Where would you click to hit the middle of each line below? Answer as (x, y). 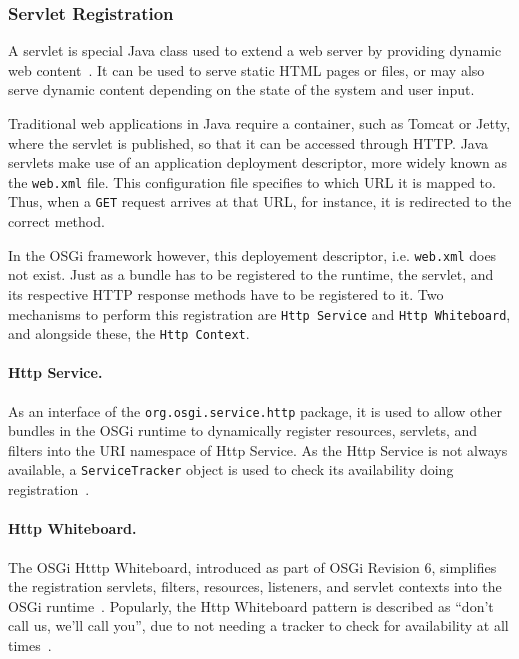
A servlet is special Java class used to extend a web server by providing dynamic (255, 50)
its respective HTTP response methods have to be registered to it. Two (226, 293)
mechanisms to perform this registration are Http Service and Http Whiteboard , (259, 313)
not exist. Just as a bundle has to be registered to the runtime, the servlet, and (251, 274)
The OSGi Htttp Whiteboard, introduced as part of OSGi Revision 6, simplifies (252, 566)
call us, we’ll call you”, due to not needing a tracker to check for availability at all (258, 625)
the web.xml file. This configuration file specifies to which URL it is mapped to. (252, 181)
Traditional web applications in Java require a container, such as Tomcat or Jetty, (259, 123)
